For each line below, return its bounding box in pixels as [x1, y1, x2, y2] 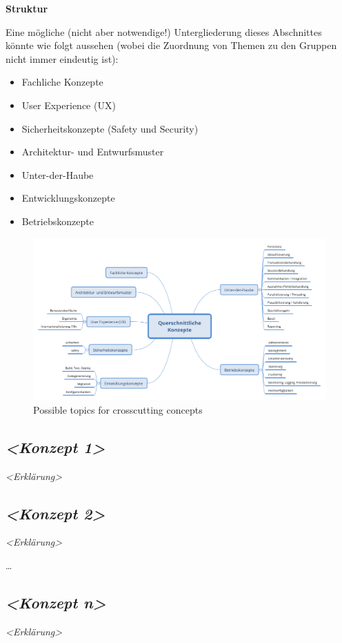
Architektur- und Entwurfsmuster [21, 144, 164, 159]
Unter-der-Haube [21, 167, 94, 182]
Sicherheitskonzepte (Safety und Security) [21, 121, 199, 135]
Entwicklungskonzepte [21, 191, 115, 205]
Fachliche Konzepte [21, 75, 103, 89]
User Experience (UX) [21, 97, 116, 112]
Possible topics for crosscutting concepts [33, 402, 203, 416]
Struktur [6, 1, 48, 15]
